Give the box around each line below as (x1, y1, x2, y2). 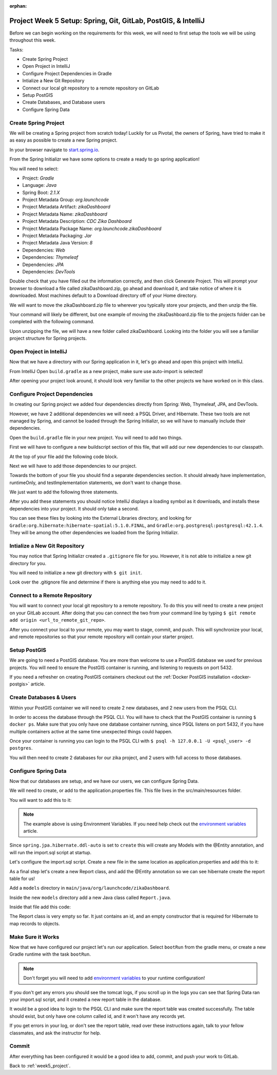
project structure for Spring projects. (9, 335, 87, 342)
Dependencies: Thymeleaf (22, 254, 78, 260)
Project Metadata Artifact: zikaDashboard (22, 204, 110, 210)
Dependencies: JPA (22, 261, 64, 268)
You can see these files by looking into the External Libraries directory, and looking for (9, 515, 192, 521)
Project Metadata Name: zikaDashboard (22, 211, 108, 217)
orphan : (9, 3, 27, 9)
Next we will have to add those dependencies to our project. (9, 463, 137, 469)
